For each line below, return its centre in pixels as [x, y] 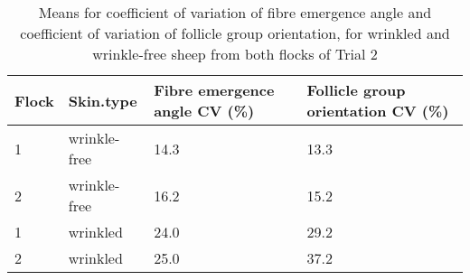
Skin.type [103, 100]
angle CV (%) [204, 111]
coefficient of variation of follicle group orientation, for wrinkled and [235, 33]
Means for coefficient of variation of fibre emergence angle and [235, 12]
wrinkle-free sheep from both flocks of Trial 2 [235, 54]
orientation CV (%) [378, 111]
